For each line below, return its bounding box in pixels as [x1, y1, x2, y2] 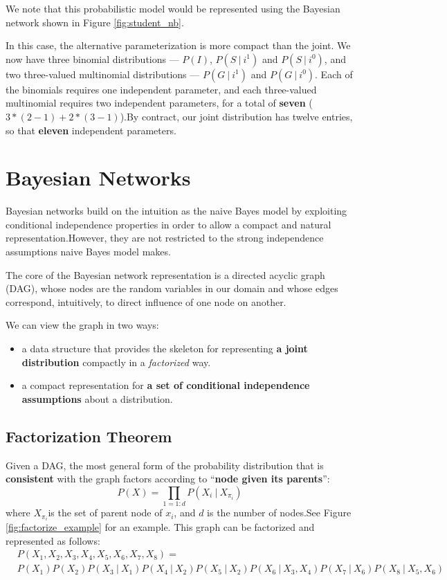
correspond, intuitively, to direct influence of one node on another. [6, 294, 286, 309]
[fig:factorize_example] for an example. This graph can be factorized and [6, 520, 315, 534]
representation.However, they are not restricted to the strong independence [6, 230, 324, 245]
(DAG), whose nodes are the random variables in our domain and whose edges [6, 281, 338, 296]
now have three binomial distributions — [6, 51, 179, 66]
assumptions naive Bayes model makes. [6, 244, 171, 259]
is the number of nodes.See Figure [207, 505, 352, 520]
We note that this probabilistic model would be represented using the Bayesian [6, 1, 340, 15]
